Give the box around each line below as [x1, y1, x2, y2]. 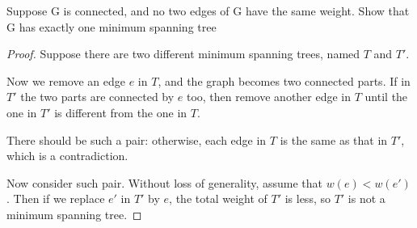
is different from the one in [54, 103, 187, 120]
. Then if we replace [6, 190, 105, 207]
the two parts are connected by [20, 88, 175, 105]
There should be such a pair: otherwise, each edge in [6, 131, 267, 148]
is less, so [284, 190, 331, 207]
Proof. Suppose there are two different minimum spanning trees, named [6, 45, 360, 62]
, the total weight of [169, 190, 267, 207]
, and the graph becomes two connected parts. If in [158, 72, 411, 89]
